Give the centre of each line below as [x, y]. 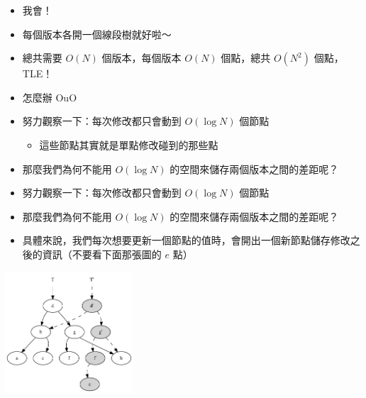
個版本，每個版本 [142, 58]
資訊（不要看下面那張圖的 [102, 254]
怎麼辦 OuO [50, 97]
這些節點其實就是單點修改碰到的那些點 [129, 144]
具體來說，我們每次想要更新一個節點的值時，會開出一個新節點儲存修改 [186, 240]
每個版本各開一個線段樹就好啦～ [97, 34]
